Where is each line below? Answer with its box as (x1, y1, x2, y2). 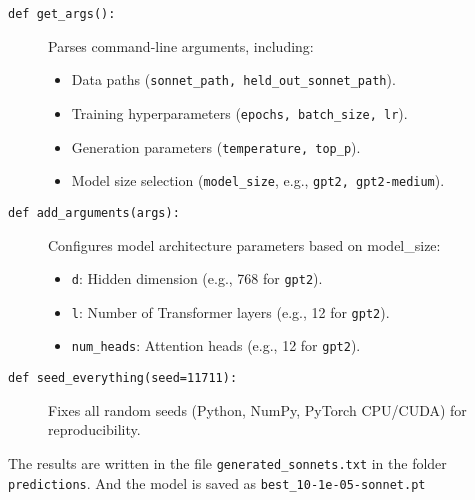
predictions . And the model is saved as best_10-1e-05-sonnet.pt (8, 472, 426, 493)
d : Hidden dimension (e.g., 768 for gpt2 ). (71, 268, 323, 289)
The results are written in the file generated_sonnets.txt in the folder (8, 452, 447, 473)
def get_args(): (8, 7, 116, 21)
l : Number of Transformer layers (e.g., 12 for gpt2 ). (71, 301, 390, 322)
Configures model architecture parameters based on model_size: (48, 234, 441, 255)
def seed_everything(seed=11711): (8, 371, 238, 386)
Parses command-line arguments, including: (48, 35, 314, 56)
